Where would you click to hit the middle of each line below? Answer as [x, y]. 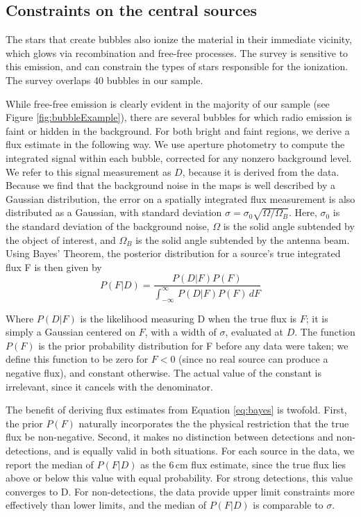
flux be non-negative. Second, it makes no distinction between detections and [169, 437]
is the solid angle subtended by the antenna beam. [243, 239]
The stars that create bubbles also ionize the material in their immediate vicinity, [179, 39]
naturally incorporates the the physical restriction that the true [214, 423]
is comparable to [288, 505]
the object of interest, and [61, 239]
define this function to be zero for [77, 359]
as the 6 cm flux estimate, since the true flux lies [243, 464]
